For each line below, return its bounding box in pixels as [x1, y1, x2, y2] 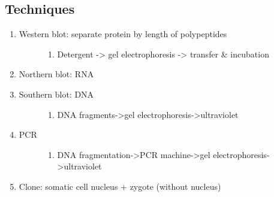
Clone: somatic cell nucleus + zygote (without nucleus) [19, 180, 221, 192]
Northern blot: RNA [19, 68, 94, 80]
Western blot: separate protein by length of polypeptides [19, 28, 227, 40]
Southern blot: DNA [19, 87, 94, 100]
